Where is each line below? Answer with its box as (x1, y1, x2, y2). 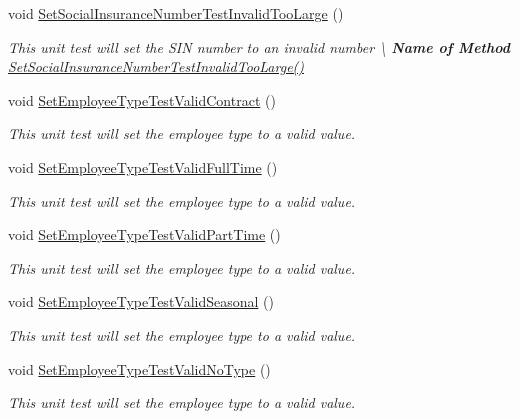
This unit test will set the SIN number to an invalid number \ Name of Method (8, 36, 510, 57)
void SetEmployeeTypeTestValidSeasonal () (8, 291, 274, 312)
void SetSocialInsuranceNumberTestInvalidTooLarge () (8, 3, 344, 23)
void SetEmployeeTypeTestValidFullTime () (8, 156, 278, 177)
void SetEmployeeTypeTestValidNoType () (8, 358, 271, 379)
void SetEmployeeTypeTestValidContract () (8, 89, 276, 110)
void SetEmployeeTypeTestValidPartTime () (8, 224, 281, 245)
